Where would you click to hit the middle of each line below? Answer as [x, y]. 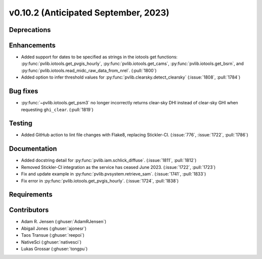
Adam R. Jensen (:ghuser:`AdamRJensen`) [64, 222]
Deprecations [30, 30]
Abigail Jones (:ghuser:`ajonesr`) [54, 228]
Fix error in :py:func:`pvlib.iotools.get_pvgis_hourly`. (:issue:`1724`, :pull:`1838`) [100, 181]
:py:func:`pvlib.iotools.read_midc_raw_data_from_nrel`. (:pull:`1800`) [89, 70]
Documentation [33, 149]
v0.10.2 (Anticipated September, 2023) [89, 13]
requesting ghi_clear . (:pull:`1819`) [57, 110]
